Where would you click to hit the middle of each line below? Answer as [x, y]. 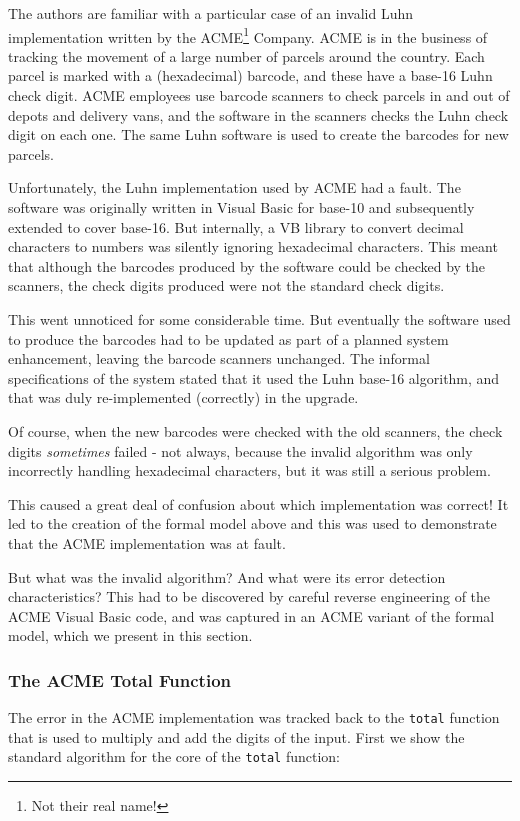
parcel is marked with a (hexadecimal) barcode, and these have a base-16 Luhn [250, 75]
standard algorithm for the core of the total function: [174, 756]
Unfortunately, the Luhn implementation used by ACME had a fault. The [234, 187]
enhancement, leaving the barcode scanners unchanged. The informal [219, 358]
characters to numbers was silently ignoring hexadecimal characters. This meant [253, 246]
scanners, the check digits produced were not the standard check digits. [226, 285]
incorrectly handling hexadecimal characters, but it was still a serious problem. [249, 470]
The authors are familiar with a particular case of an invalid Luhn [211, 13]
